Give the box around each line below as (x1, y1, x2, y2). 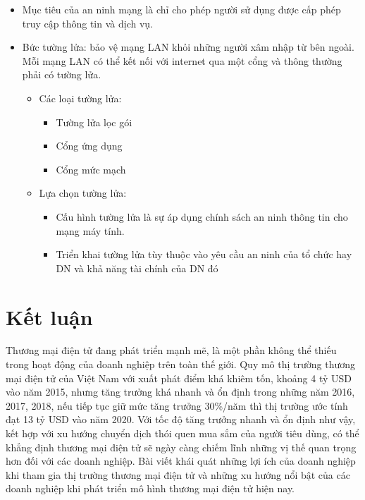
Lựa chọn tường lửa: (39, 185, 127, 200)
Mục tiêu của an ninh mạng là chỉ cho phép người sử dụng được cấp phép (22, 2, 341, 16)
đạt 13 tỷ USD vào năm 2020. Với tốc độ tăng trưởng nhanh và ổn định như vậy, (6, 412, 356, 427)
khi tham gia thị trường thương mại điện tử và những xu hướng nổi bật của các (6, 467, 350, 482)
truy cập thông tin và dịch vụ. (22, 16, 153, 30)
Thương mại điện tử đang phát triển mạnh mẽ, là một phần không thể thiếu (6, 343, 337, 358)
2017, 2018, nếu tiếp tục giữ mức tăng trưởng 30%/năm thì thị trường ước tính (6, 398, 348, 413)
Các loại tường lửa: (39, 90, 122, 105)
